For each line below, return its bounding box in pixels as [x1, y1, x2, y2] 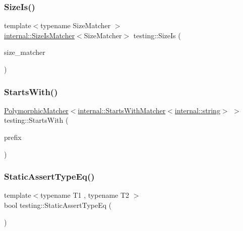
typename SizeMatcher [40, 20, 111, 31]
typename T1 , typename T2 [40, 190, 130, 200]
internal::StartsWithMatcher [78, 105, 166, 115]
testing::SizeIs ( [133, 30, 181, 40]
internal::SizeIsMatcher [4, 30, 75, 40]
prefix [4, 132, 22, 142]
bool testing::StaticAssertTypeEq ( [4, 200, 112, 210]
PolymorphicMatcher [4, 105, 69, 115]
